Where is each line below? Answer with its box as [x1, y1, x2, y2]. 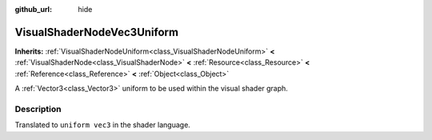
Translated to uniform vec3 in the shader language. [14, 120, 191, 130]
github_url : [14, 5, 52, 14]
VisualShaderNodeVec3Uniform [14, 25, 179, 39]
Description [14, 103, 62, 114]
